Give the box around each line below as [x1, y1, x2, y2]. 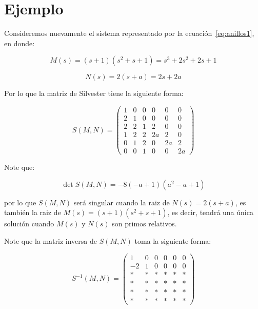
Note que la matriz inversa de [4, 235, 97, 246]
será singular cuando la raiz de [73, 197, 170, 207]
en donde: [4, 37, 35, 48]
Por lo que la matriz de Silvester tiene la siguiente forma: [4, 88, 184, 99]
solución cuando [4, 218, 54, 229]
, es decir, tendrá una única [167, 207, 253, 218]
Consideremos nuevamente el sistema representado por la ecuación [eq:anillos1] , [4, 28, 254, 38]
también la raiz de [4, 207, 61, 218]
